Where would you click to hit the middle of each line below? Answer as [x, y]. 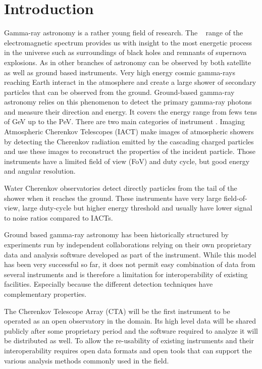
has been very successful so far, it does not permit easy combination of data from [130, 264]
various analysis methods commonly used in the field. [87, 360]
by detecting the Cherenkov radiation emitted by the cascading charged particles [129, 141]
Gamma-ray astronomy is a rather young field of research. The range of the [124, 33]
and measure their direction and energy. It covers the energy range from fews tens [131, 111]
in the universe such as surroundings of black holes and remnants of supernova [125, 52]
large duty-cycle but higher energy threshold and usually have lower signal [137, 208]
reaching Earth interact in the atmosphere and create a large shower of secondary [130, 82]
